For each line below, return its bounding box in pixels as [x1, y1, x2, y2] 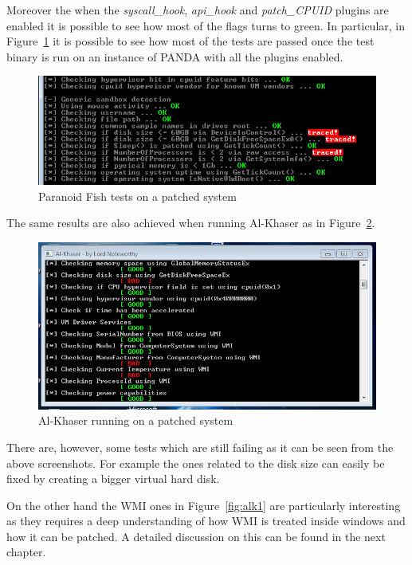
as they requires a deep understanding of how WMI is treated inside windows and [6, 512, 406, 529]
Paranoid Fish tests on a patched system [38, 187, 237, 204]
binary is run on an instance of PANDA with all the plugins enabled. [6, 48, 343, 65]
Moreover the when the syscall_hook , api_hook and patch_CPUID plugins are [6, 2, 389, 18]
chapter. [6, 543, 46, 560]
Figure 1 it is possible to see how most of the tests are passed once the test [6, 33, 375, 49]
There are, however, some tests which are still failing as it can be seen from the [6, 438, 394, 455]
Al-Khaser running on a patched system [38, 412, 233, 429]
